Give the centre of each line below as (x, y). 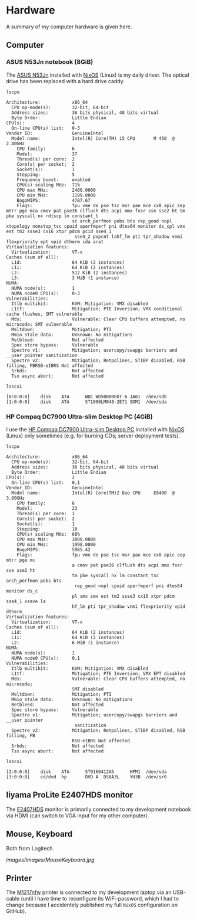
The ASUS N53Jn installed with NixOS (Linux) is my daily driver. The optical (98, 75)
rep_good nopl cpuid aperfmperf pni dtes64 (128, 586)
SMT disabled (88, 689)
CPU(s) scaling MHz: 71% (49, 185)
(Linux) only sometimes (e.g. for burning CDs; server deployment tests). (93, 436)
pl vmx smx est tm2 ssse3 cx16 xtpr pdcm (123, 596)
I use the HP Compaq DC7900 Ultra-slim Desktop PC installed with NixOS (95, 429)
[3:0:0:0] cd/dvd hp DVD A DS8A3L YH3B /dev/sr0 (86, 777)
